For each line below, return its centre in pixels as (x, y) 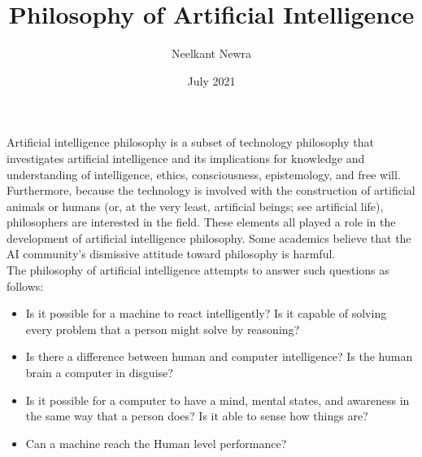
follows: (25, 286)
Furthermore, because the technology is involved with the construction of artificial (211, 190)
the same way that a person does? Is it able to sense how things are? (197, 416)
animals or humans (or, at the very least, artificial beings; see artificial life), (195, 206)
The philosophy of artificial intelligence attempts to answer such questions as (198, 270)
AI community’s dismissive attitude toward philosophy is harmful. (171, 254)
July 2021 (211, 80)
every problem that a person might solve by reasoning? (163, 329)
